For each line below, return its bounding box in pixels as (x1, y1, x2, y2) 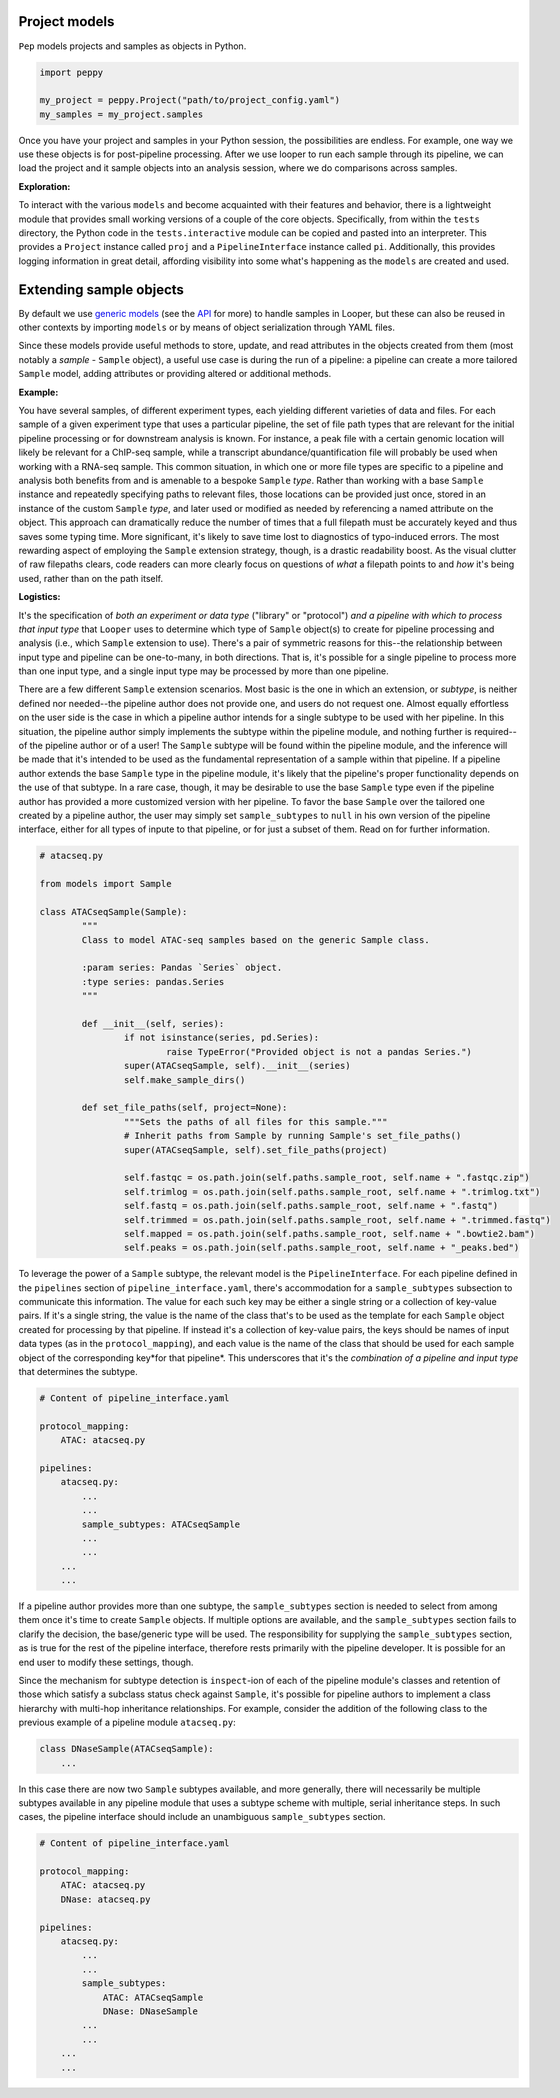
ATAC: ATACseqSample (102, 1991, 204, 2003)
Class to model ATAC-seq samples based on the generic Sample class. (81, 934, 430, 945)
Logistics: (18, 591, 61, 603)
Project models (18, 13, 115, 30)
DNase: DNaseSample (102, 2005, 199, 2017)
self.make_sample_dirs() (123, 1074, 246, 1085)
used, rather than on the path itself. (18, 572, 164, 584)
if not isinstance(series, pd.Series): (123, 1032, 320, 1044)
